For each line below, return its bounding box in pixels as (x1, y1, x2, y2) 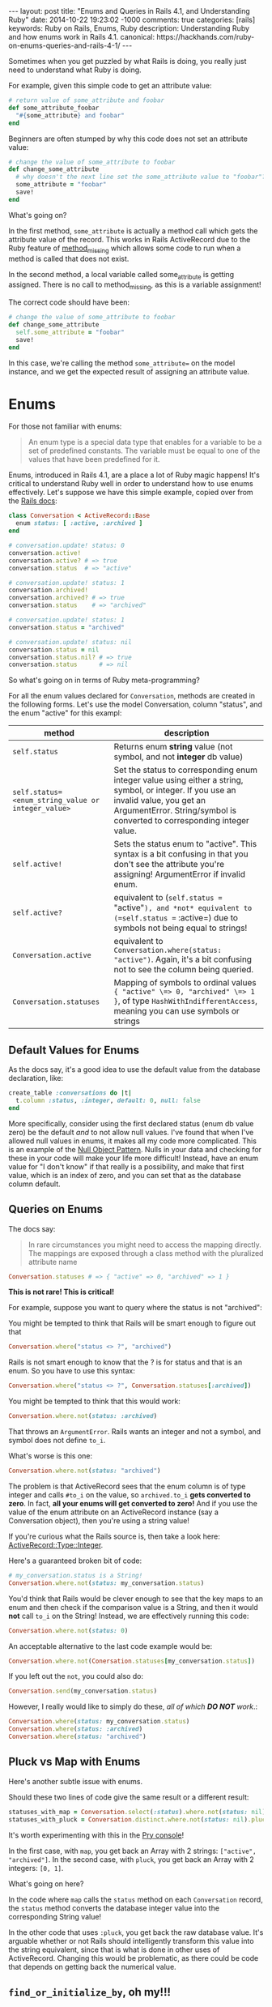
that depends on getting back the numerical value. (8, 1962, 176, 1971)
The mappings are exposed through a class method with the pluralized (28, 1248, 264, 1258)
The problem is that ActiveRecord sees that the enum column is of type (8, 1481, 246, 1491)
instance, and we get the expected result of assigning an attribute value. (8, 366, 249, 376)
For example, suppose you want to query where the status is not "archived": (8, 1303, 263, 1313)
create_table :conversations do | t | (8, 1089, 132, 1097)
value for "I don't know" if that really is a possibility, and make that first (8, 1161, 244, 1172)
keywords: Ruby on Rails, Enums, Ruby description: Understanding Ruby (8, 23, 249, 33)
